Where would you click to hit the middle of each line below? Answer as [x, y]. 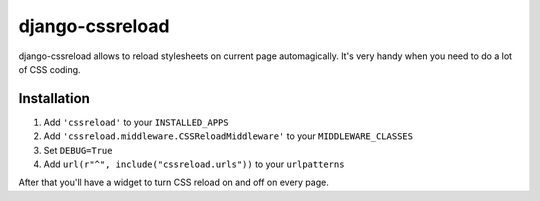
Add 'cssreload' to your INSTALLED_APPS [136, 122]
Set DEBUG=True [78, 150]
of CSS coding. [49, 69]
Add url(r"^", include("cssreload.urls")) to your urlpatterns [194, 164]
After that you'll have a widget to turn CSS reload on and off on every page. [173, 182]
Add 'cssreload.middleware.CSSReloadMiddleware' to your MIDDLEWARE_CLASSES [228, 136]
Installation [54, 98]
